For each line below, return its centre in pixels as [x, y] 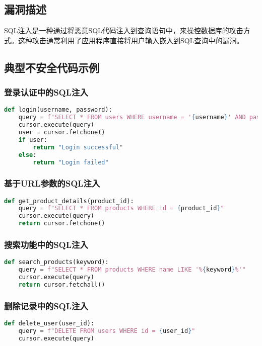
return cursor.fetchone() [62, 224]
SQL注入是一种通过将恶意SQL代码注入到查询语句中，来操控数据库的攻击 [124, 30]
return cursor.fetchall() [62, 284]
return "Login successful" [78, 147]
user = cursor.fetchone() [62, 133]
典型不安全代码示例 [52, 67]
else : [27, 155]
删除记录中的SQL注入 [46, 306]
